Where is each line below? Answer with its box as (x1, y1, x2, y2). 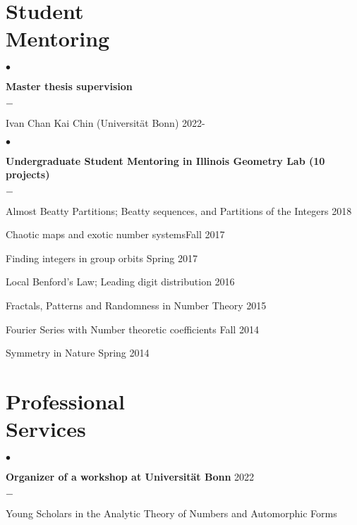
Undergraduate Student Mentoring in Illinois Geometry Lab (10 (6, 153, 325, 168)
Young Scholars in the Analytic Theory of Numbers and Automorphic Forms (6, 505, 337, 520)
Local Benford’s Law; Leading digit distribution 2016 (6, 274, 235, 289)
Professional (6, 387, 125, 416)
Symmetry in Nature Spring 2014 (6, 345, 150, 360)
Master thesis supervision (6, 79, 133, 94)
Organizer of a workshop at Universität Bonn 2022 (6, 469, 254, 484)
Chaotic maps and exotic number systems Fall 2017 (6, 227, 225, 242)
